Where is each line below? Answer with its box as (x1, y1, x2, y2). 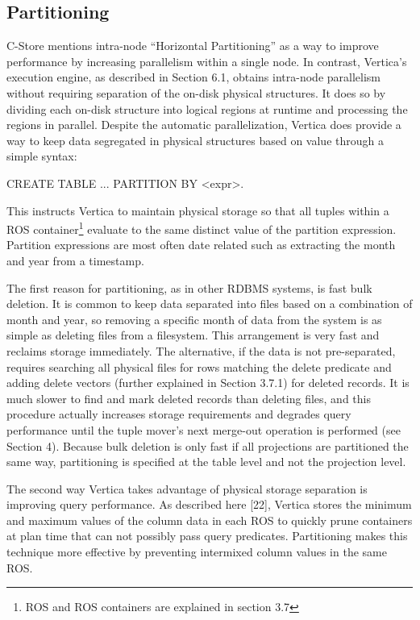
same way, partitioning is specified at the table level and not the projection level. (6, 453, 406, 470)
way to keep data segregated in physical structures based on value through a (6, 131, 384, 148)
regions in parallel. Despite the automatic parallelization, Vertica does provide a (6, 116, 401, 133)
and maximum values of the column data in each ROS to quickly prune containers (6, 511, 413, 528)
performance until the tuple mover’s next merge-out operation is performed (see (6, 421, 401, 438)
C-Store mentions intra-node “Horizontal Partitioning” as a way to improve (6, 37, 379, 54)
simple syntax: (6, 148, 77, 164)
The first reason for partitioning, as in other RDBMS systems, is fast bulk (6, 279, 372, 296)
